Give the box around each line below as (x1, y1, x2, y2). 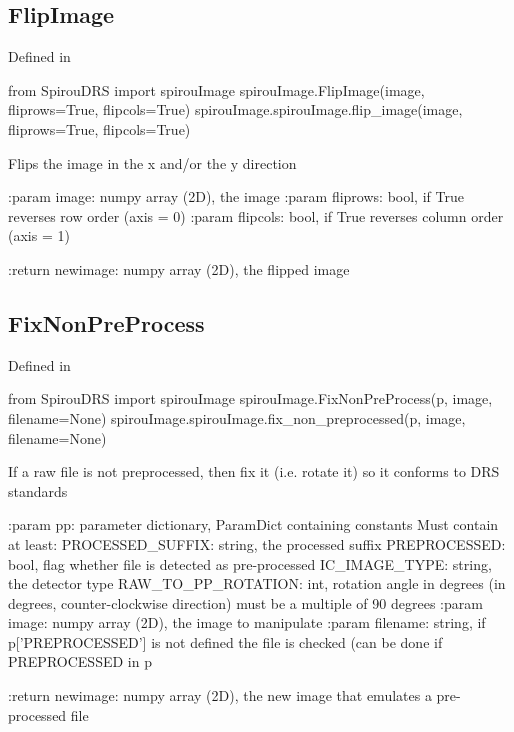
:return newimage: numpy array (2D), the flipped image (8, 258, 350, 279)
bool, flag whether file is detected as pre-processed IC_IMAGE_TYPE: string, (8, 553, 492, 574)
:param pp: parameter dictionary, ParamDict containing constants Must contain (8, 514, 499, 535)
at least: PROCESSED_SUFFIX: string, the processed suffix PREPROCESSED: (8, 533, 506, 554)
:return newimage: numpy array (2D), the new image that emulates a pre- (8, 685, 461, 706)
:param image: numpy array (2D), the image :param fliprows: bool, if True (8, 186, 464, 207)
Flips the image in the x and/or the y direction (8, 152, 297, 173)
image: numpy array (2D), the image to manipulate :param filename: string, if (8, 612, 486, 633)
